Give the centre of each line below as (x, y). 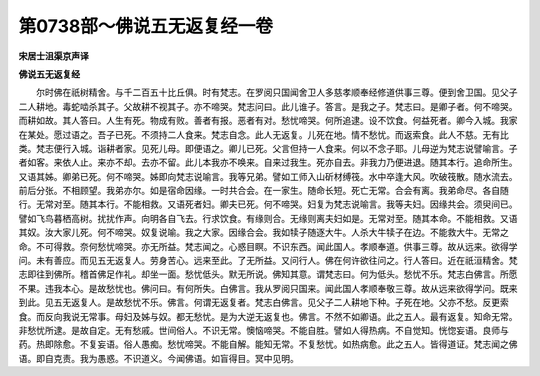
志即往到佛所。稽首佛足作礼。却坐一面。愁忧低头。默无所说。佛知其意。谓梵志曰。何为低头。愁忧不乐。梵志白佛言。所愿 (268, 274)
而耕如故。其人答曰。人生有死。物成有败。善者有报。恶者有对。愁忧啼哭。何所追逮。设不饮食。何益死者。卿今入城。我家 (268, 121)
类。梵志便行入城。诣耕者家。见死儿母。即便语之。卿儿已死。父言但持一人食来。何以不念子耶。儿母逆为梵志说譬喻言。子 (268, 148)
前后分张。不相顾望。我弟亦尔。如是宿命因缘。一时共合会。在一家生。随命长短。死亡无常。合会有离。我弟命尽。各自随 (263, 191)
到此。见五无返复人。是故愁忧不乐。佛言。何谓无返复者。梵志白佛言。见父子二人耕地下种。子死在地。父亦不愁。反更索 (263, 302)
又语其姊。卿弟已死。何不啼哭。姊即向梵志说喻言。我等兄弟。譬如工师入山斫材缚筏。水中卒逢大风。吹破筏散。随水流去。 (268, 176)
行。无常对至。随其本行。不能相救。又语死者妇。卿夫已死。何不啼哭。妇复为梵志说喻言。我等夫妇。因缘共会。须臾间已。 (268, 204)
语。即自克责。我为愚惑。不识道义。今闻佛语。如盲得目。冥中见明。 (158, 358)
